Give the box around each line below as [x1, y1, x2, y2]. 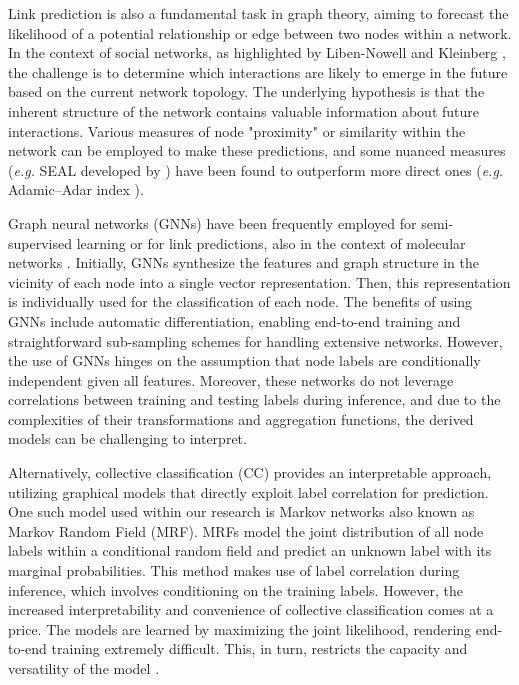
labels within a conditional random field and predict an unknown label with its [8, 540, 492, 561]
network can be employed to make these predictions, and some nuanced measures [8, 140, 506, 161]
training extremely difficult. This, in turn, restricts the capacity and [51, 638, 468, 659]
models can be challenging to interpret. [8, 428, 247, 449]
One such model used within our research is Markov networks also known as [8, 501, 475, 522]
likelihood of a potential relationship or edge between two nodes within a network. [8, 22, 512, 43]
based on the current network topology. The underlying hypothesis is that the [8, 81, 485, 102]
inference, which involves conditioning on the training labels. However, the [8, 579, 463, 600]
